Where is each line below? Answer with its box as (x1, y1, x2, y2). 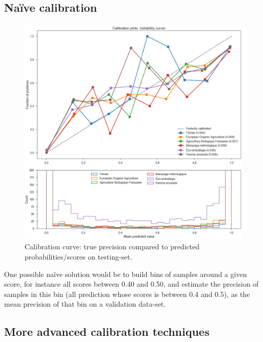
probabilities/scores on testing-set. (25, 251, 132, 262)
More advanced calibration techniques (4, 324, 210, 339)
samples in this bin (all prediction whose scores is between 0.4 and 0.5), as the (4, 288, 250, 299)
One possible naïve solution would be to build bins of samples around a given (4, 268, 247, 279)
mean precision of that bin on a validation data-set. (4, 298, 166, 309)
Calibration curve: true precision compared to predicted (25, 241, 199, 252)
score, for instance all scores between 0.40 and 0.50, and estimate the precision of (4, 279, 259, 289)
